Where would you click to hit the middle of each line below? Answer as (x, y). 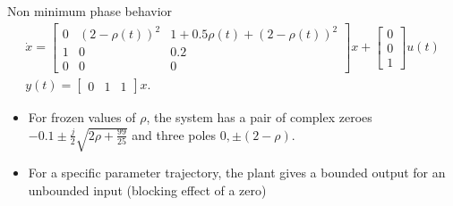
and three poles (174, 134)
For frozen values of (82, 117)
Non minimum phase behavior (90, 11)
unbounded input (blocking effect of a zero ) (147, 190)
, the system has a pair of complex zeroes (259, 117)
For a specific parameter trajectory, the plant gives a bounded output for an (237, 173)
